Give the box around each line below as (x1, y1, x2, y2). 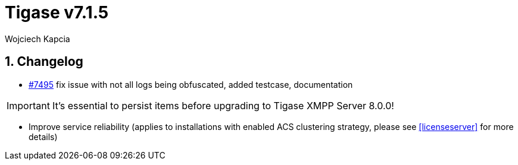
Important (7, 99, 50, 112)
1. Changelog (5, 54, 83, 69)
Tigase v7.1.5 (5, 2, 109, 23)
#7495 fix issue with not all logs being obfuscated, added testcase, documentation (29, 79, 353, 90)
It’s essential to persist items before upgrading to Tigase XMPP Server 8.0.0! (52, 99, 394, 112)
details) (29, 131, 58, 142)
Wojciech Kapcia (5, 33, 70, 44)
